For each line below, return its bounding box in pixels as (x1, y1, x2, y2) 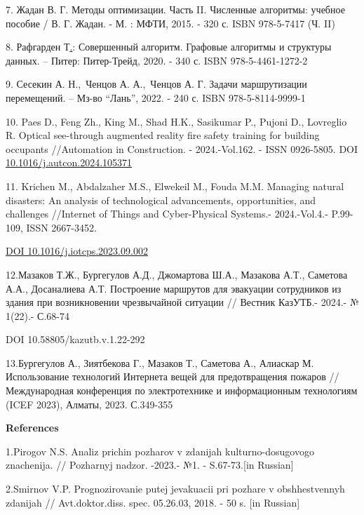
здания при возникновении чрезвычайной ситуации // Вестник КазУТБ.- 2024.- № (6, 295, 359, 309)
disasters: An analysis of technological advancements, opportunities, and (6, 192, 316, 207)
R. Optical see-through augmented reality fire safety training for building (6, 128, 320, 142)
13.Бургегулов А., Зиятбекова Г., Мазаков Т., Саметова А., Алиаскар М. (6, 355, 314, 370)
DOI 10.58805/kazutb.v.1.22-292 (6, 332, 145, 347)
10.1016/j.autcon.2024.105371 (6, 155, 133, 170)
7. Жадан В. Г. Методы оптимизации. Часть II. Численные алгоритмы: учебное (6, 2, 345, 16)
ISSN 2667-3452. (26, 220, 97, 234)
